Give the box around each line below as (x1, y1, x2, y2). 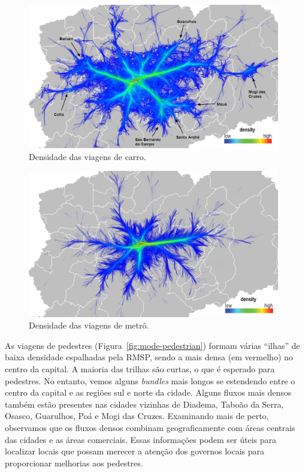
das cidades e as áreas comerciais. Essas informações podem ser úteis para (5, 433, 277, 445)
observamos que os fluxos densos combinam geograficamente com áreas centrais (5, 421, 295, 433)
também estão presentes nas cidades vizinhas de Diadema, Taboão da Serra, (5, 397, 284, 410)
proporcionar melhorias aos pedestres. (5, 456, 143, 469)
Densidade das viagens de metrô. (29, 319, 149, 332)
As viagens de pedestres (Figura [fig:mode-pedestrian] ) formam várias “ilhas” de (5, 339, 300, 351)
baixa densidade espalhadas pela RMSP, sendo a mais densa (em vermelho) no (5, 351, 293, 363)
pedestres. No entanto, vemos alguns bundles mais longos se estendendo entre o (5, 374, 295, 387)
